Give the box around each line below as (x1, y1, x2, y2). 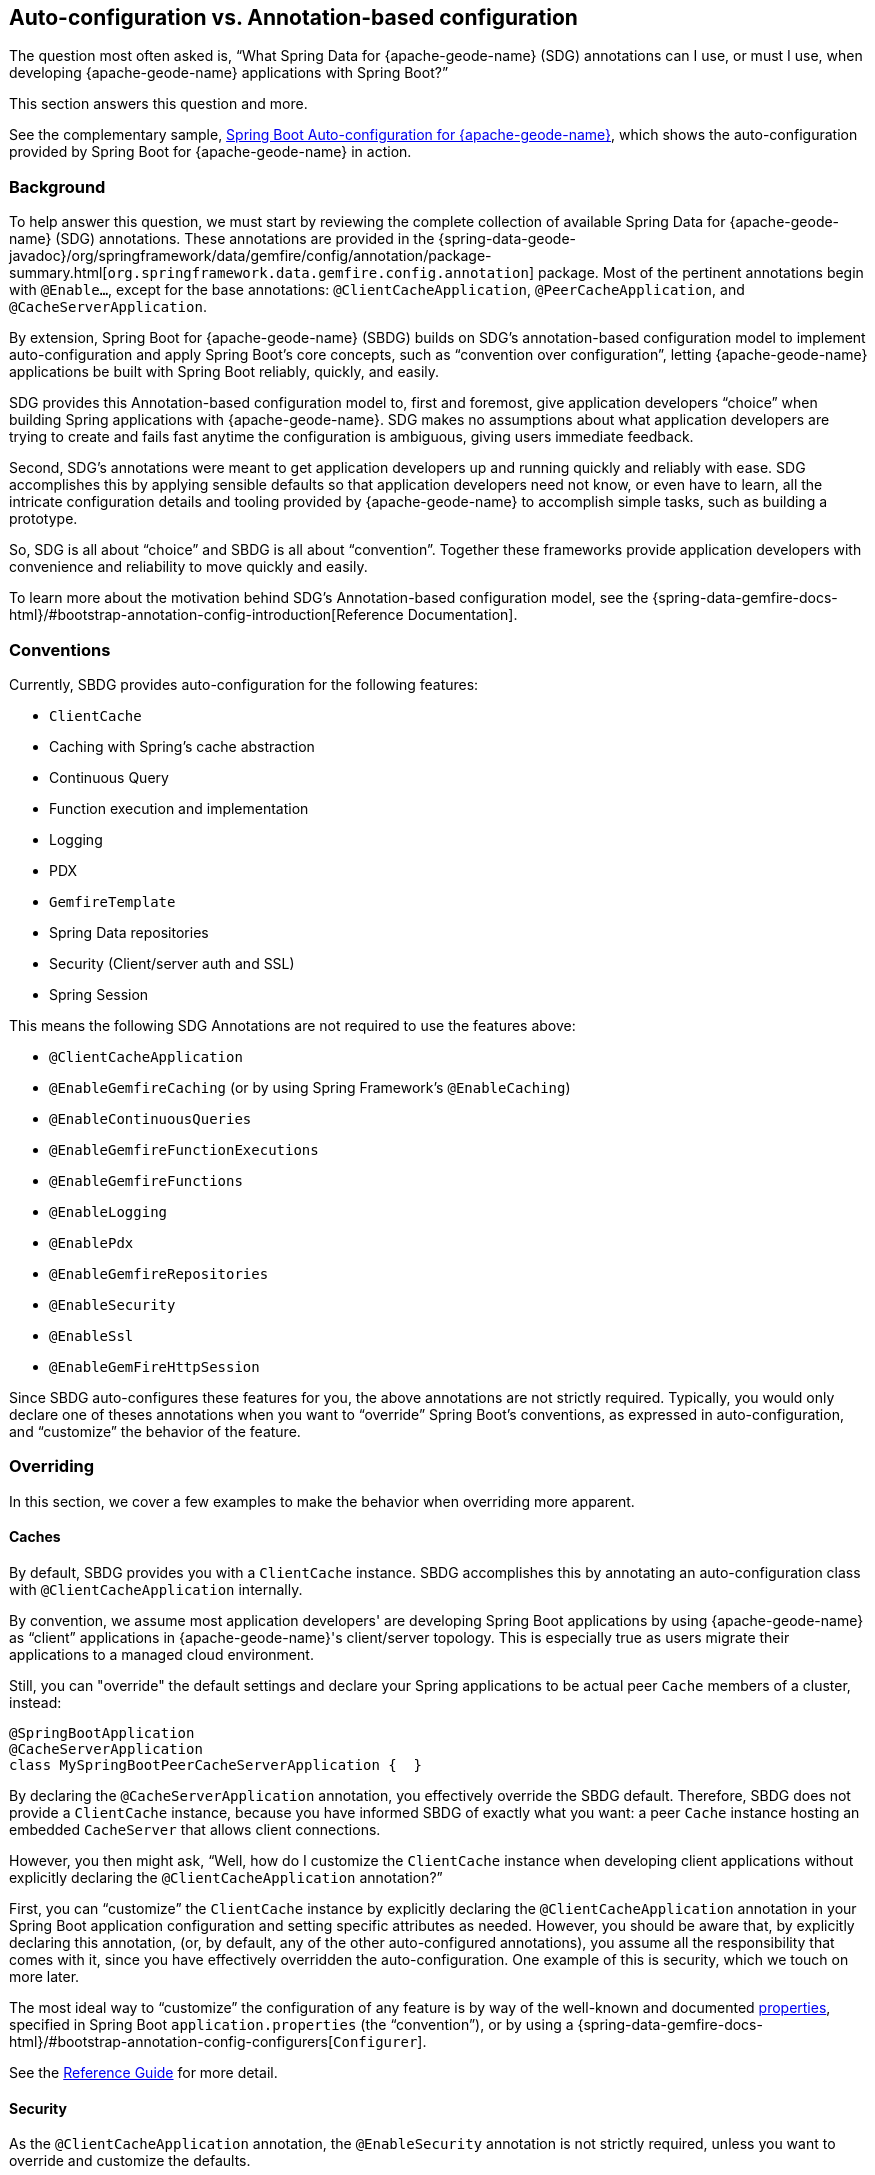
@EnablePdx (49, 1234, 134, 1251)
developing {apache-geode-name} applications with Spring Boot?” (9, 64, 449, 82)
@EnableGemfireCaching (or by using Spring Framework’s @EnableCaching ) (49, 1078, 571, 1096)
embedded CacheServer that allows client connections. (9, 1820, 381, 1838)
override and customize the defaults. (9, 2152, 251, 2170)
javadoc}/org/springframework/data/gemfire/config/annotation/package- (9, 247, 492, 265)
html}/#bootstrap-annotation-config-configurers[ (9, 2032, 334, 2050)
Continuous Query (49, 768, 169, 786)
